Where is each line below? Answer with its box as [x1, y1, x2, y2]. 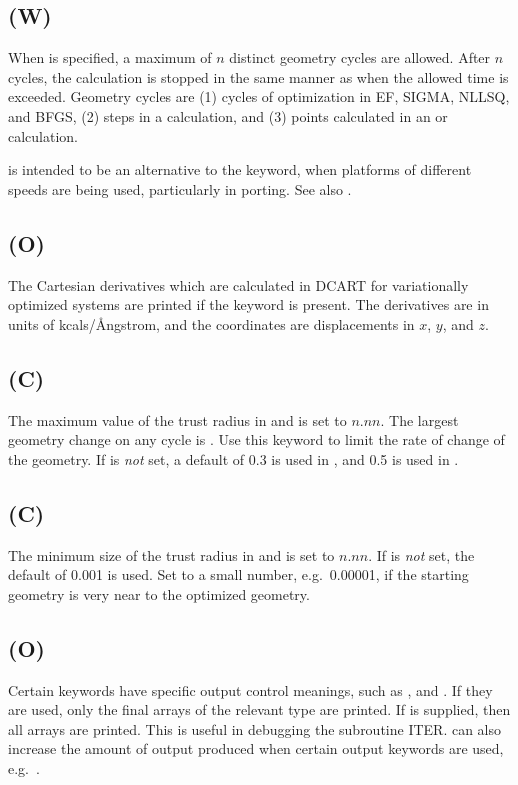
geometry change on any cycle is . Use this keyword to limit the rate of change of [8, 429, 505, 450]
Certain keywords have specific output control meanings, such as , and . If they [8, 679, 493, 700]
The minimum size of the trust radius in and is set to [8, 544, 335, 565]
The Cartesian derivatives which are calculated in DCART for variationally [8, 274, 469, 295]
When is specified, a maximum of [8, 47, 212, 68]
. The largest [380, 409, 459, 430]
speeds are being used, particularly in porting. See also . [8, 178, 352, 199]
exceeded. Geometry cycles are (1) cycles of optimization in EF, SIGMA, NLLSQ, [8, 86, 510, 107]
